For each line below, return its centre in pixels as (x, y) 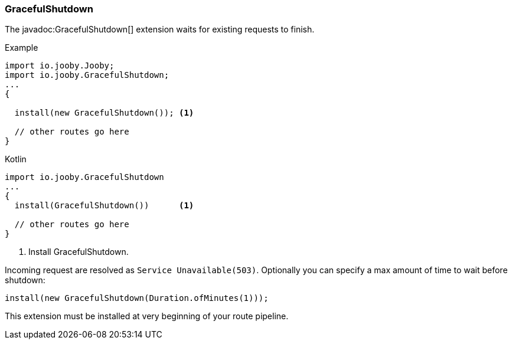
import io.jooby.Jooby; (60, 66)
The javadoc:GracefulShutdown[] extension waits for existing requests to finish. (160, 30)
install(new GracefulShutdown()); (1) (104, 113)
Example (22, 48)
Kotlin (16, 159)
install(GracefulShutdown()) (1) (104, 206)
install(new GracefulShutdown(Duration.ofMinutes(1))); (137, 298)
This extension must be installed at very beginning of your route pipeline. (147, 316)
